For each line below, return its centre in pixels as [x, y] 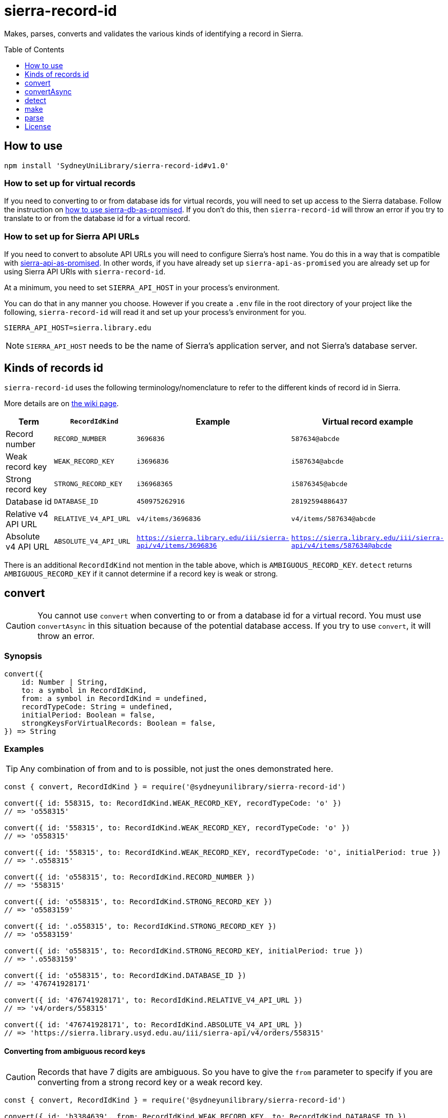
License [38, 126]
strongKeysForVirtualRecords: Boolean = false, [119, 723]
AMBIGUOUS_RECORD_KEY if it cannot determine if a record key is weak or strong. [141, 573]
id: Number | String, [65, 682]
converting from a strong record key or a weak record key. [150, 1082]
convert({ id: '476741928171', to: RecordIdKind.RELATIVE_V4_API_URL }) [153, 1000]
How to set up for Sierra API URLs [72, 236]
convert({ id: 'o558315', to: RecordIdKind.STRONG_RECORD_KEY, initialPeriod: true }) [184, 951]
